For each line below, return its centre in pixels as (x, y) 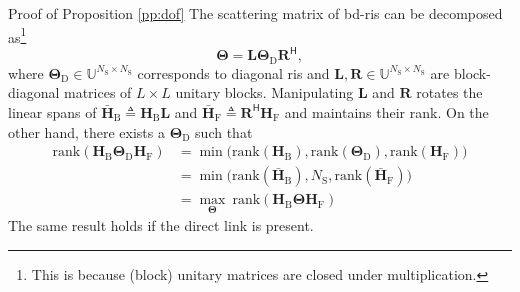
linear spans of (52, 111)
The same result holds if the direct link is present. (161, 225)
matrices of (98, 92)
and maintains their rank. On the (386, 111)
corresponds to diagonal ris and (233, 72)
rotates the (449, 92)
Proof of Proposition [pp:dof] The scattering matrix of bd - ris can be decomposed (255, 13)
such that (224, 131)
